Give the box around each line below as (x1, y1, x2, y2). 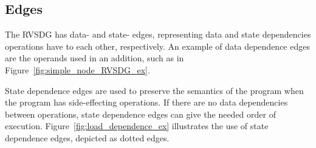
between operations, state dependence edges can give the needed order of (5, 107, 276, 120)
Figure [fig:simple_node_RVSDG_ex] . (5, 63, 150, 76)
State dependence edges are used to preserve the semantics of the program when (5, 84, 304, 96)
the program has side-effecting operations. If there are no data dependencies (5, 96, 288, 109)
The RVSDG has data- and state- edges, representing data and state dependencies (5, 28, 311, 41)
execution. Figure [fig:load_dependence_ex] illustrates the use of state (5, 119, 269, 132)
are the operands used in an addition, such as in (5, 52, 184, 64)
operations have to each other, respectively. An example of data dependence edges (5, 39, 310, 52)
